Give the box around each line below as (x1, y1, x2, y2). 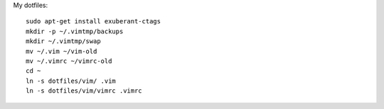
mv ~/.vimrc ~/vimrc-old (26, 57, 112, 65)
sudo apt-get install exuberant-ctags (26, 18, 161, 25)
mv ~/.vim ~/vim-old (26, 47, 97, 55)
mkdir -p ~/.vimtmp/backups (26, 27, 124, 35)
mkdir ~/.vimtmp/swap (26, 38, 101, 45)
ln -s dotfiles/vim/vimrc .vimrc (26, 87, 142, 95)
